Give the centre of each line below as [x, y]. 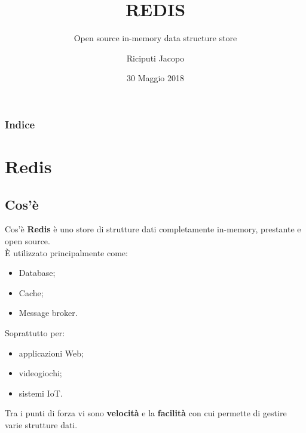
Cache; [31, 292]
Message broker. [48, 313]
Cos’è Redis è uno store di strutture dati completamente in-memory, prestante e [153, 229]
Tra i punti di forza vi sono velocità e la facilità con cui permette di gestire [146, 413]
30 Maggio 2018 [155, 78]
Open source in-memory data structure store [155, 38]
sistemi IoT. [41, 393]
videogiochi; [40, 373]
